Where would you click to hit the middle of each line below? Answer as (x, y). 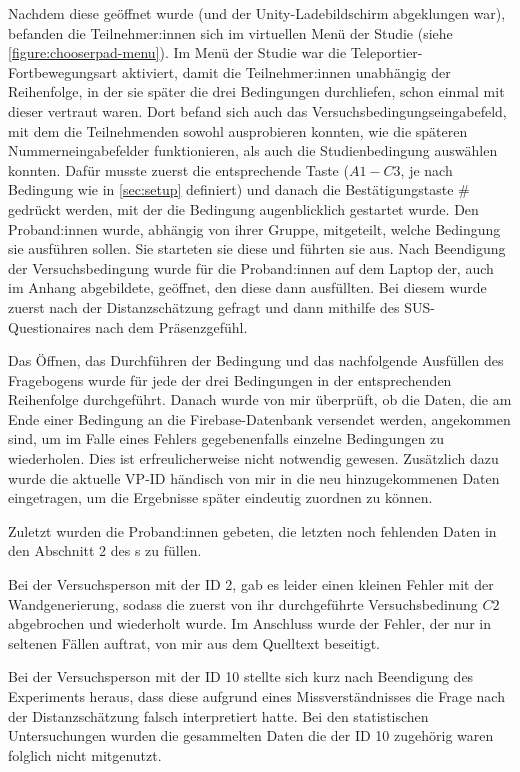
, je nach (426, 169)
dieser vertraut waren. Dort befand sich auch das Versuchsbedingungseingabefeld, (257, 110)
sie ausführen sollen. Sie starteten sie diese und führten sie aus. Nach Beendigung (257, 248)
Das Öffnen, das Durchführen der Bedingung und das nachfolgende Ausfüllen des (256, 360)
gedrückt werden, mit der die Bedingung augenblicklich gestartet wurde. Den (243, 208)
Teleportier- (386, 52)
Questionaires (49, 326)
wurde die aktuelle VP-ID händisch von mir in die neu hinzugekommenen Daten (254, 477)
